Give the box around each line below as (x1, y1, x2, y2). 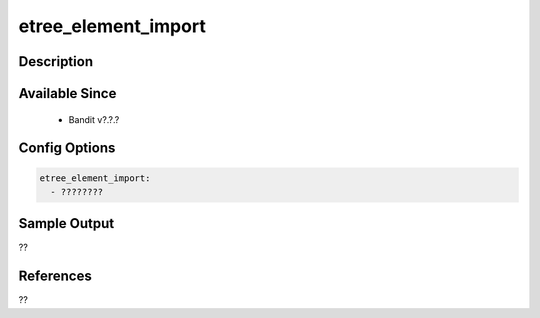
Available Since (18, 85, 117, 102)
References (18, 268, 92, 285)
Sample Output (18, 215, 115, 232)
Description (18, 53, 94, 70)
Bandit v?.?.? (68, 113, 120, 125)
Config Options (18, 140, 116, 157)
